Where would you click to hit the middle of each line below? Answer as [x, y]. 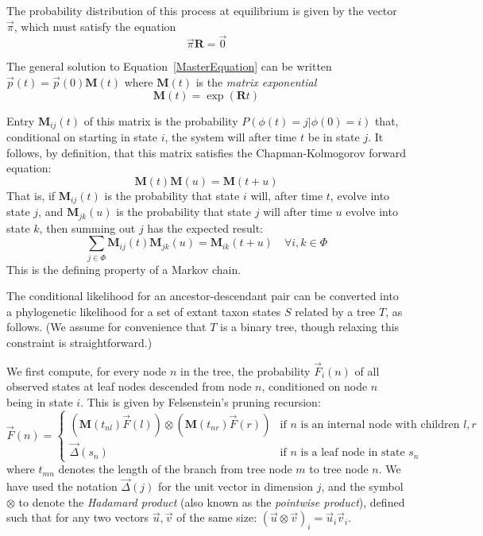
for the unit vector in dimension [235, 486]
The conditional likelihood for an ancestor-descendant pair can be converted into [203, 296]
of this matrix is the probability [161, 120]
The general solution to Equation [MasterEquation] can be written [169, 66]
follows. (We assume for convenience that [106, 327]
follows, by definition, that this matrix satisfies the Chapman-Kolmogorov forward [207, 152]
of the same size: [217, 517]
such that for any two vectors [78, 517]
